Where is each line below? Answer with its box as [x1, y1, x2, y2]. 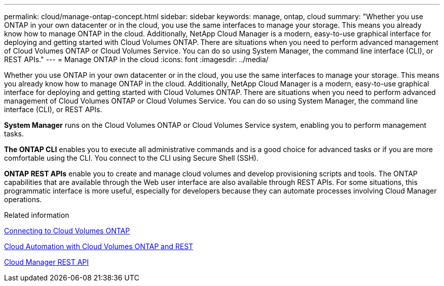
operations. [4, 195, 42, 204]
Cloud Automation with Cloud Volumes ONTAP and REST [4, 242, 194, 251]
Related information [4, 211, 69, 219]
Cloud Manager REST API [4, 258, 89, 266]
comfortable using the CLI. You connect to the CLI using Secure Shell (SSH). [4, 154, 258, 162]
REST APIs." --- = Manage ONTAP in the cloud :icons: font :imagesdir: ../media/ [4, 55, 269, 64]
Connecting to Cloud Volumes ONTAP [4, 226, 130, 235]
